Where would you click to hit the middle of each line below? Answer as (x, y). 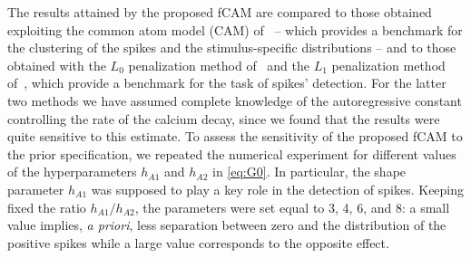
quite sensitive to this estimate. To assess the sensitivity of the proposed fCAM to (235, 136)
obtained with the (57, 65)
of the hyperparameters (72, 172)
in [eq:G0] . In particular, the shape (309, 172)
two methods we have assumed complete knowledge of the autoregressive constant (235, 100)
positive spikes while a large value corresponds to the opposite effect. (198, 242)
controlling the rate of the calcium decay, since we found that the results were (224, 118)
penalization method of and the (219, 65)
